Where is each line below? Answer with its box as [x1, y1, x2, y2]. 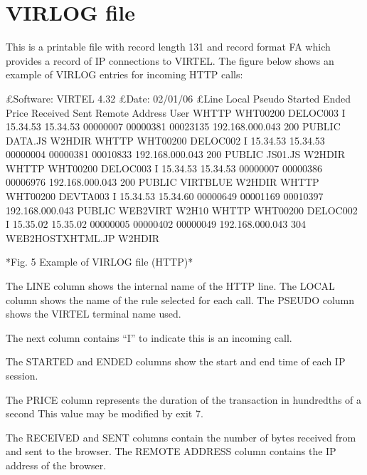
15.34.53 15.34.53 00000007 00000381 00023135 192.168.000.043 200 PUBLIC [6, 119, 341, 134]
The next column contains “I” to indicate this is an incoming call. [6, 330, 292, 345]
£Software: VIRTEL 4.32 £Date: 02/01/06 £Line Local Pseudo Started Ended [6, 90, 351, 105]
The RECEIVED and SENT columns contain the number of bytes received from [6, 429, 356, 444]
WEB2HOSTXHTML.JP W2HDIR [6, 230, 160, 245]
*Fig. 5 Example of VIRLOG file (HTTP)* [6, 254, 193, 269]
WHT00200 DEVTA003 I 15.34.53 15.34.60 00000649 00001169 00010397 [6, 189, 324, 204]
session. [6, 368, 38, 382]
